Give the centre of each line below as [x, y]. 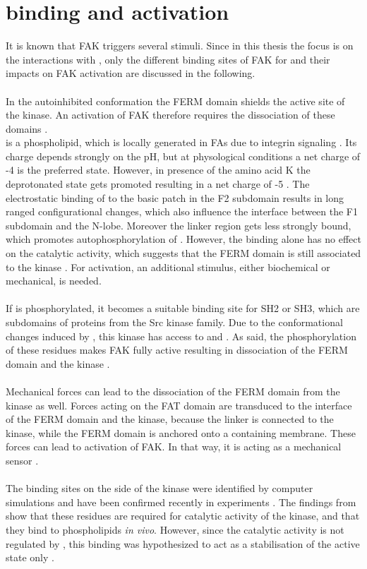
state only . [30, 557]
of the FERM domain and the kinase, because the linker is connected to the [170, 419]
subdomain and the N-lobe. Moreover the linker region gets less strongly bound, [179, 225]
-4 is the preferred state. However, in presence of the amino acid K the [158, 170]
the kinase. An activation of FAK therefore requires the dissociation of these [170, 115]
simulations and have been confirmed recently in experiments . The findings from [181, 502]
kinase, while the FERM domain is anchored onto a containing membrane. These [181, 432]
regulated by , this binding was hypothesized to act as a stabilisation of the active [183, 543]
